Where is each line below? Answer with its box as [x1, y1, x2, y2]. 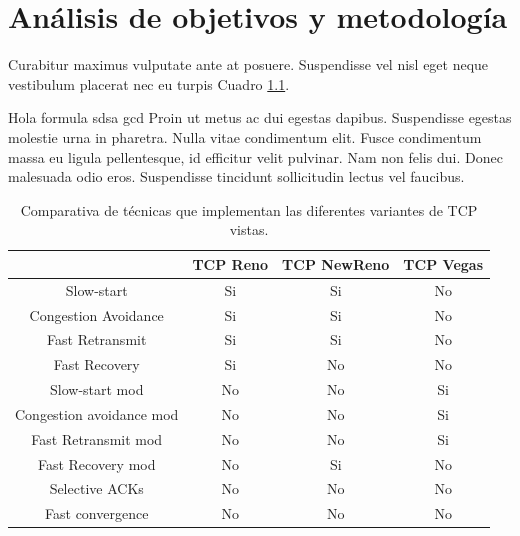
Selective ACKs [49, 478, 144, 499]
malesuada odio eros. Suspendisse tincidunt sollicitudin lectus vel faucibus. [8, 166, 465, 187]
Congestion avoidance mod [15, 403, 179, 424]
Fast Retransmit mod [31, 428, 163, 449]
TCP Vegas [403, 253, 483, 274]
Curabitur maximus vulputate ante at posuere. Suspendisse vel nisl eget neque [8, 54, 489, 75]
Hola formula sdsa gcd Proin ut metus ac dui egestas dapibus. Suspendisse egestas [8, 107, 512, 128]
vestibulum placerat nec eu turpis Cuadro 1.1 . [8, 73, 290, 94]
